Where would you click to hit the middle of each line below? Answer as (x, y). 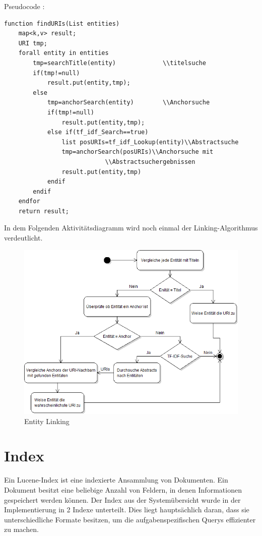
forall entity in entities (63, 53)
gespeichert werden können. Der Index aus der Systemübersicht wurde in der (122, 499)
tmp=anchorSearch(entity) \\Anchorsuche (128, 103)
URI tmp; (33, 43)
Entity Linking (47, 421)
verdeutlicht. (23, 238)
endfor (29, 201)
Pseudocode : (24, 6)
